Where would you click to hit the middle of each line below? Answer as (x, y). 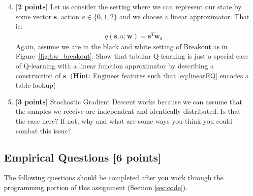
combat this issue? (43, 130)
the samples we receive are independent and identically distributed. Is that (128, 111)
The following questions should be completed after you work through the (114, 178)
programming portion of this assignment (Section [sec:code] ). (96, 187)
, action (68, 16)
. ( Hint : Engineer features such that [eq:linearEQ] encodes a (158, 75)
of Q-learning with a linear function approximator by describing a (115, 66)
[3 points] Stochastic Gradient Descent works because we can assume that (129, 101)
